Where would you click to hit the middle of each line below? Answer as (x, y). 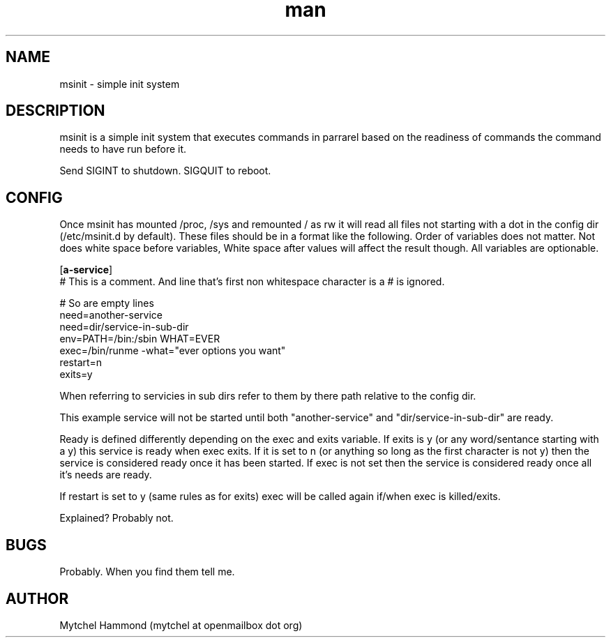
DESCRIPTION (55, 111)
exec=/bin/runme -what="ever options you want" (173, 351)
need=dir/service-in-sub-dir (124, 327)
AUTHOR (37, 598)
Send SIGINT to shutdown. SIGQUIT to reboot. (165, 171)
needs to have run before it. (123, 149)
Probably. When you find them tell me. (147, 572)
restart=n (81, 363)
